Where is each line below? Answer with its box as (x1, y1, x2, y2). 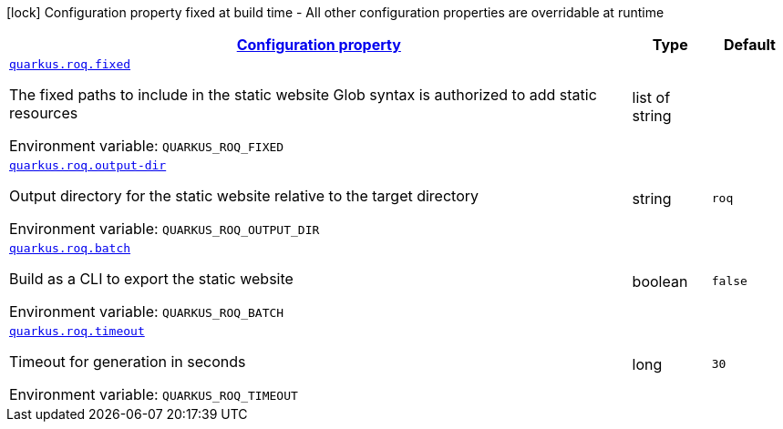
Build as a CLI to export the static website (9, 270, 294, 288)
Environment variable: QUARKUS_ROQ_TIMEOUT (9, 385, 298, 403)
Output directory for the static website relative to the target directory (9, 187, 479, 205)
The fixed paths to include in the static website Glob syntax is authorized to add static (9, 86, 597, 104)
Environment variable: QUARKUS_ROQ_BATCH (9, 302, 284, 321)
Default (723, 36, 776, 54)
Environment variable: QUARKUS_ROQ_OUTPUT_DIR (9, 220, 320, 238)
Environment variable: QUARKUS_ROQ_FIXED (9, 137, 284, 155)
